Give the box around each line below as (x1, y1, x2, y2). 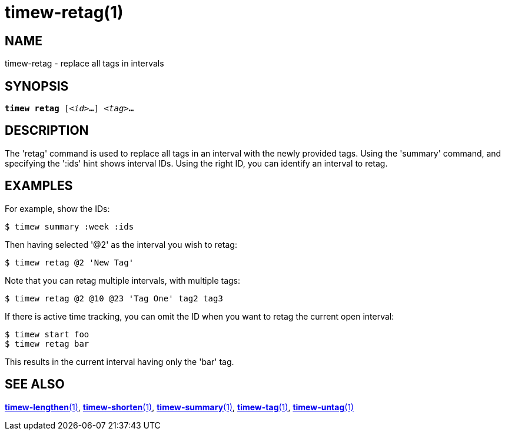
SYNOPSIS (5, 78, 69, 94)
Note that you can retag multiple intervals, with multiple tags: (5, 275, 241, 285)
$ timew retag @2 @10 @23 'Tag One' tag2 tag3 (5, 293, 223, 303)
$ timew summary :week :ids (5, 221, 134, 231)
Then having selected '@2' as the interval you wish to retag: (5, 239, 237, 250)
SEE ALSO (5, 377, 65, 392)
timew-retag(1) (5, 2, 124, 22)
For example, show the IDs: (5, 203, 110, 214)
